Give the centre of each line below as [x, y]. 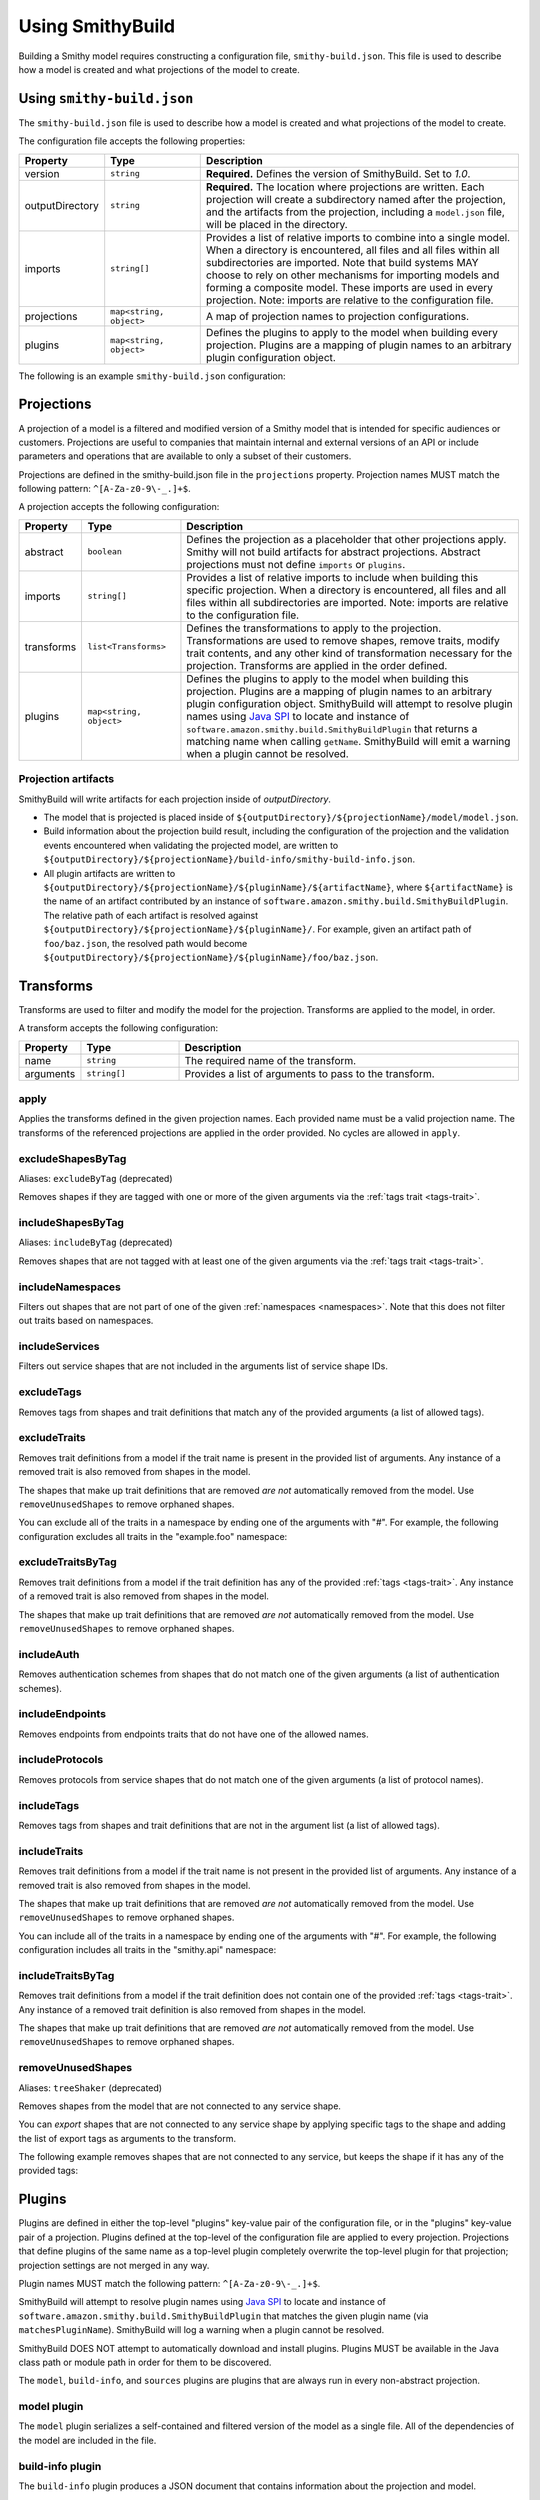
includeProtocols [61, 1760]
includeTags [49, 1805]
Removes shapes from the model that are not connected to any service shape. [180, 2106]
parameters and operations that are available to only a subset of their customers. [185, 456]
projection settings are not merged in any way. [114, 2265]
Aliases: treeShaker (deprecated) [90, 2087]
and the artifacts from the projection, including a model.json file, [355, 212]
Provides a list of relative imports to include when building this [332, 577]
